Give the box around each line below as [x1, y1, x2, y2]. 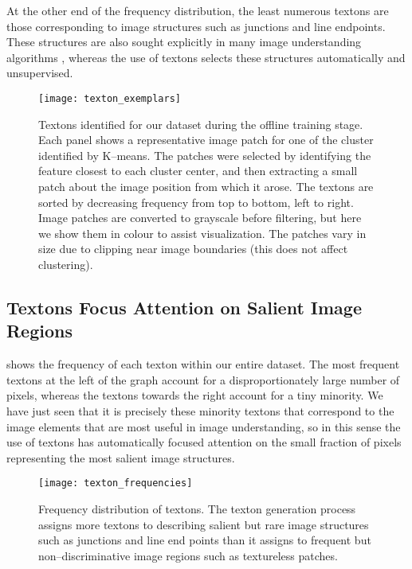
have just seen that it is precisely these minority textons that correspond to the [6, 402, 394, 419]
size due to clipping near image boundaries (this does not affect [38, 240, 348, 257]
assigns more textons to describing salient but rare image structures [38, 516, 369, 532]
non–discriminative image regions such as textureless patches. [38, 547, 338, 563]
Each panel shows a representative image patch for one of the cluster [38, 131, 374, 148]
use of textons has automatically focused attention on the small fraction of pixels [6, 434, 402, 450]
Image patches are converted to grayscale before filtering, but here [38, 209, 362, 226]
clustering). [38, 255, 93, 272]
